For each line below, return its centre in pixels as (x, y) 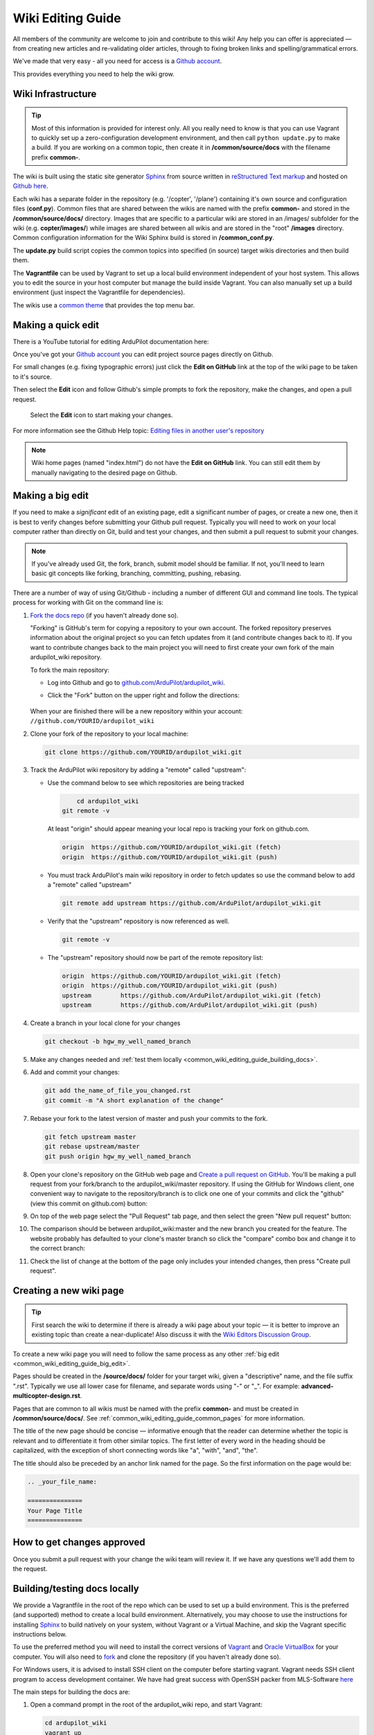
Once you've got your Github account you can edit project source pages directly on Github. (143, 355)
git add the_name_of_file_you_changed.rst (118, 1091)
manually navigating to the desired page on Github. (104, 473)
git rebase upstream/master (92, 1146)
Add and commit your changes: (75, 1072)
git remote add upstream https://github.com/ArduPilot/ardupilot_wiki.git (192, 903)
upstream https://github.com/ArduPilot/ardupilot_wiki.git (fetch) (192, 995)
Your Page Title (55, 1510)
